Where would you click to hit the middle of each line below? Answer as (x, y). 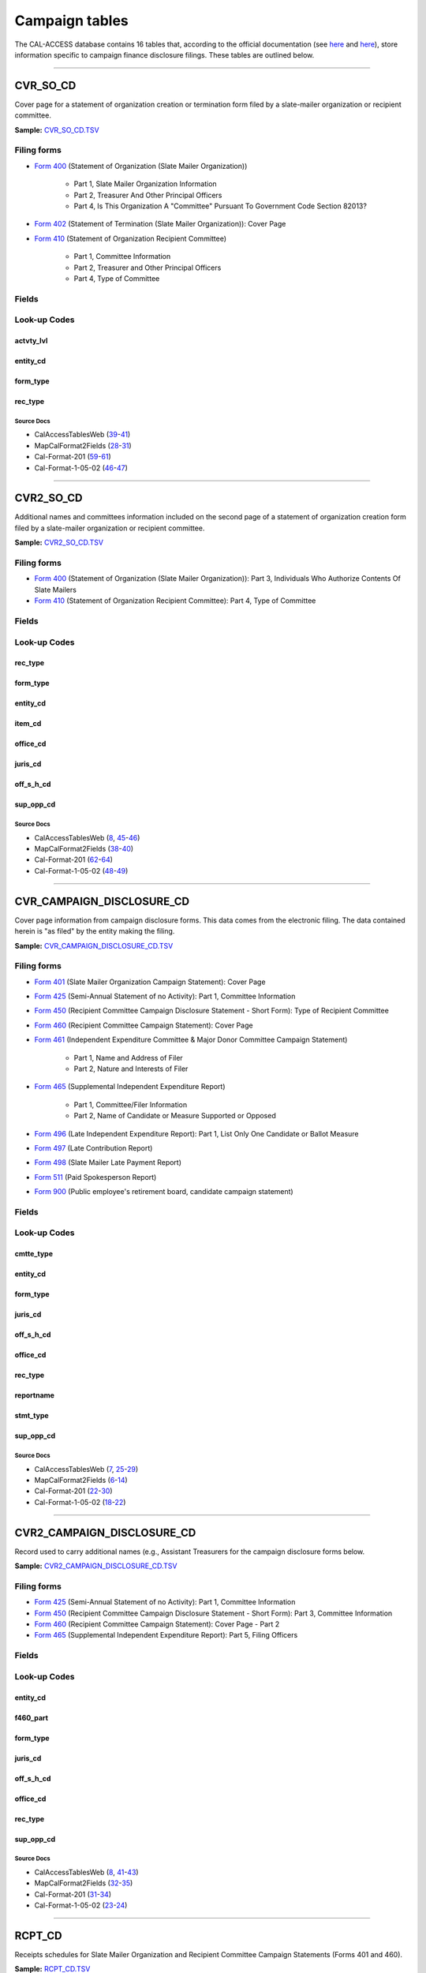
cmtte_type (34, 1254)
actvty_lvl (31, 341)
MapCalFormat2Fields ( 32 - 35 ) (84, 1883)
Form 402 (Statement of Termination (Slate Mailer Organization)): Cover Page (160, 224)
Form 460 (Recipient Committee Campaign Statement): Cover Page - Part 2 (157, 1624)
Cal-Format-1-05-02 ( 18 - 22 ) (80, 1502)
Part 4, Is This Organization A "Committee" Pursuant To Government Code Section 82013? (220, 206)
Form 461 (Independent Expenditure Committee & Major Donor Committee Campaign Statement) (191, 1040)
